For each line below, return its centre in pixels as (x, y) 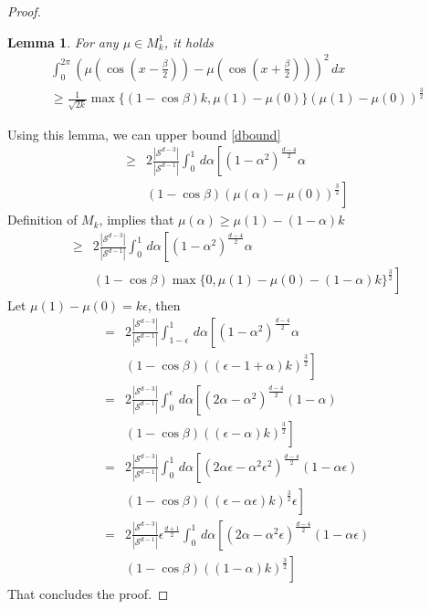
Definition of (42, 220)
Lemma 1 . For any (63, 42)
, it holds (189, 42)
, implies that (136, 220)
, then (164, 305)
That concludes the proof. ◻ (88, 593)
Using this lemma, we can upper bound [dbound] (144, 134)
